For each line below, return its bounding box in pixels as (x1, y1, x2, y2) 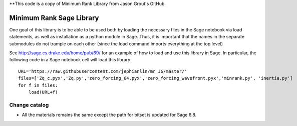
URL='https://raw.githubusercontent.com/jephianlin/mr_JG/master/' (18, 68, 187, 74)
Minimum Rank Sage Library (9, 13, 99, 22)
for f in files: (18, 82, 58, 88)
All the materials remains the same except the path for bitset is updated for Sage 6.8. (22, 112, 197, 118)
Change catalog (9, 101, 49, 108)
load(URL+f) (28, 90, 58, 95)
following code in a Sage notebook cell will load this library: (9, 57, 132, 63)
